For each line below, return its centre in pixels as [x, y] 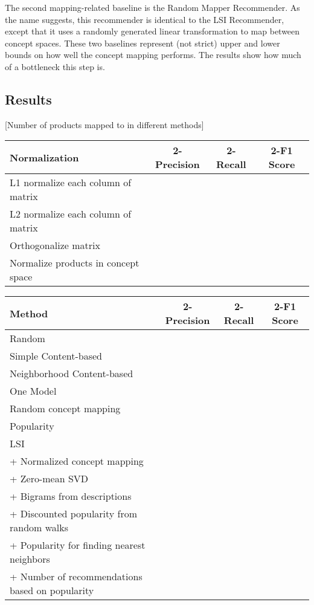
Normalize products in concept [75, 263]
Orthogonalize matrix [55, 245]
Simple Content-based [56, 356]
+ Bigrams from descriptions [71, 496]
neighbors [30, 559]
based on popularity [52, 590]
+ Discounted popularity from [74, 514]
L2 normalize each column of [71, 214]
